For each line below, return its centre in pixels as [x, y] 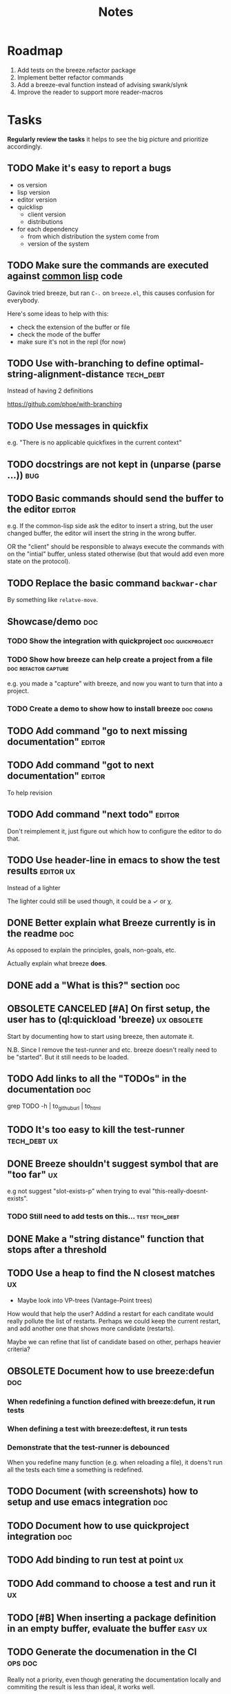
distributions [45, 221]
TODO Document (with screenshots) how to [103, 1491]
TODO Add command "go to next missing [97, 731]
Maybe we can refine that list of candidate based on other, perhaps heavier [114, 1342]
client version [47, 214]
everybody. [23, 300]
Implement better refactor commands [70, 77]
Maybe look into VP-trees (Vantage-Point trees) [85, 1301]
